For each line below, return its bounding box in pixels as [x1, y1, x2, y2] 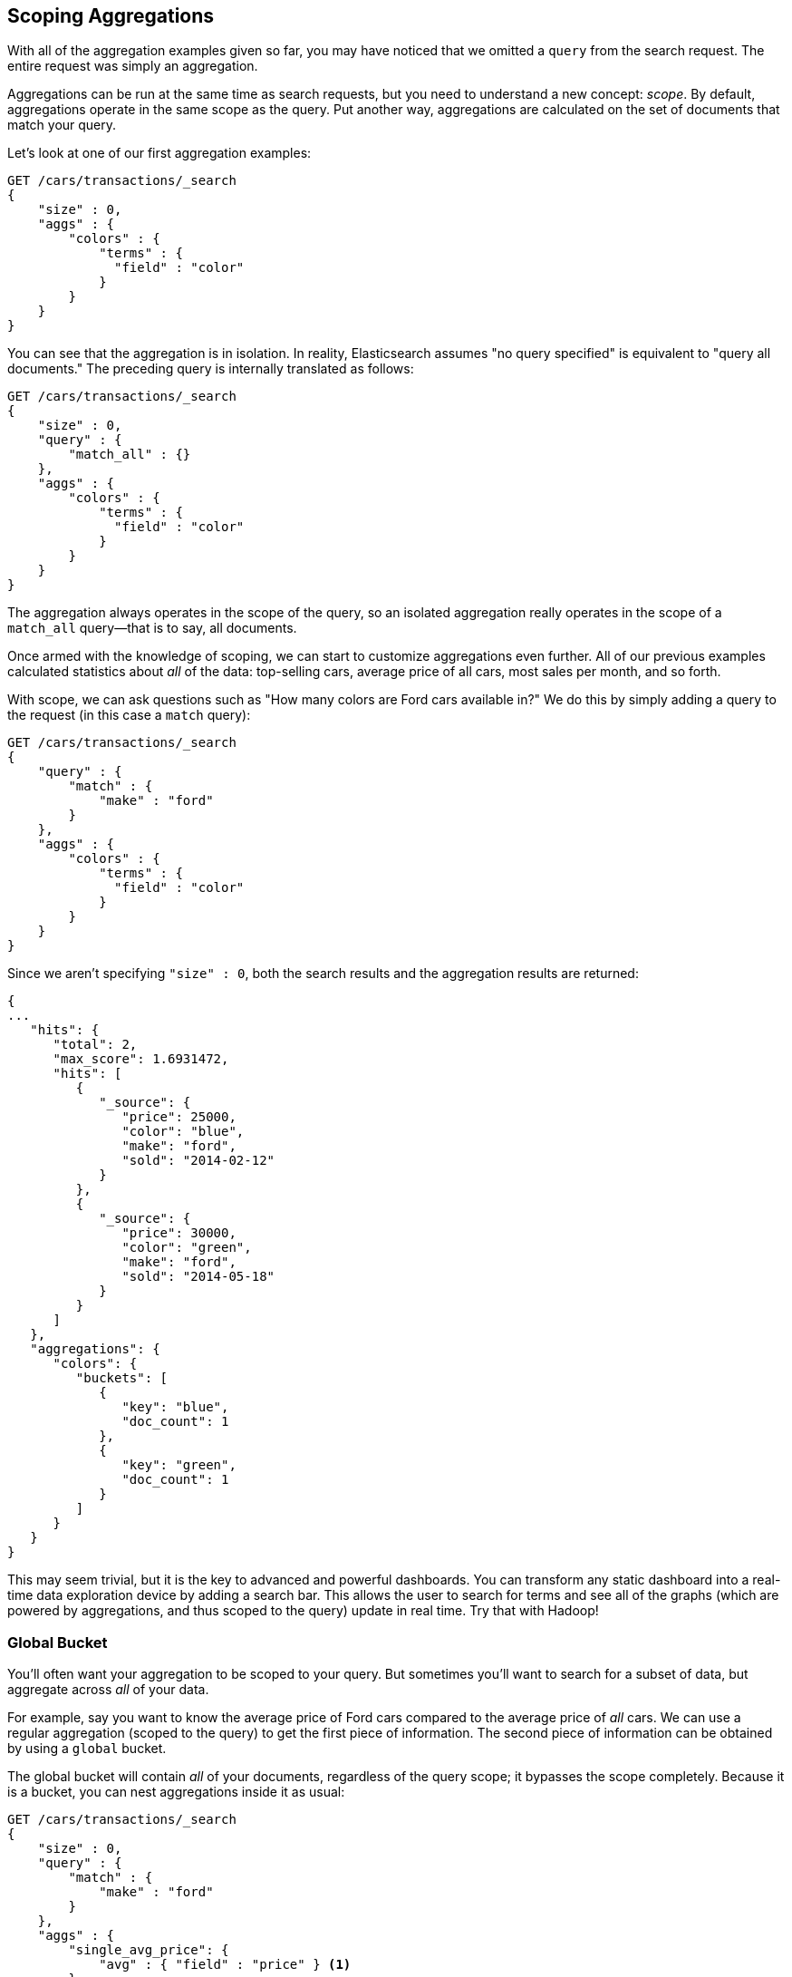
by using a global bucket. [7, 1740, 167, 1757]
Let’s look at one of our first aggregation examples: [7, 145, 312, 161]
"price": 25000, [121, 1110, 237, 1125]
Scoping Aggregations [7, 5, 215, 27]
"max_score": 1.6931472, [53, 1051, 229, 1067]
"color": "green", [121, 1240, 252, 1255]
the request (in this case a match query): [7, 707, 251, 723]
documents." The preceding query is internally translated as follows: [7, 361, 414, 377]
